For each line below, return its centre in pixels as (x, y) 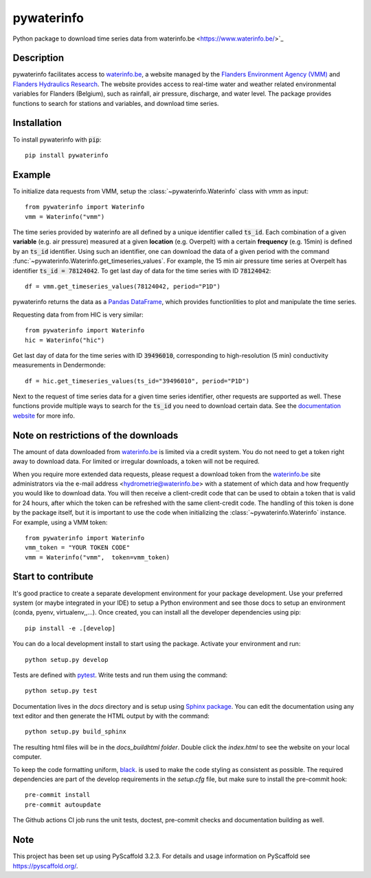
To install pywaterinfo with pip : (57, 139)
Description (38, 58)
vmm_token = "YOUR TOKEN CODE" (78, 548)
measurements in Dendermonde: (59, 365)
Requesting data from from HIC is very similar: (78, 314)
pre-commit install (58, 795)
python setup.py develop (67, 660)
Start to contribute (53, 577)
